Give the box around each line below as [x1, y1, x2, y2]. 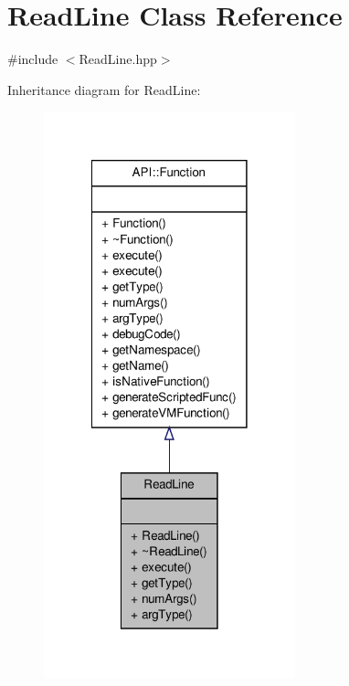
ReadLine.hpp [79, 49, 157, 69]
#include [7, 49, 58, 69]
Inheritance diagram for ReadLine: [7, 79, 201, 99]
